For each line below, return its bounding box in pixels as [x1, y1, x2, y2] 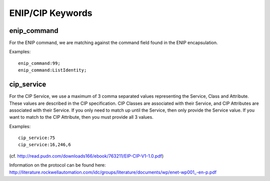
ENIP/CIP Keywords [9, 7, 92, 18]
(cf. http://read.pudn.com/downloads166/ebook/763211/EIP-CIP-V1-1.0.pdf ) [9, 153, 164, 159]
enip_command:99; [18, 60, 60, 66]
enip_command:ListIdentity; [18, 67, 87, 73]
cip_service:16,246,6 [18, 142, 71, 148]
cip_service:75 [18, 135, 55, 141]
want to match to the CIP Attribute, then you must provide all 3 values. [9, 114, 153, 120]
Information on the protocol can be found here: [9, 162, 106, 168]
